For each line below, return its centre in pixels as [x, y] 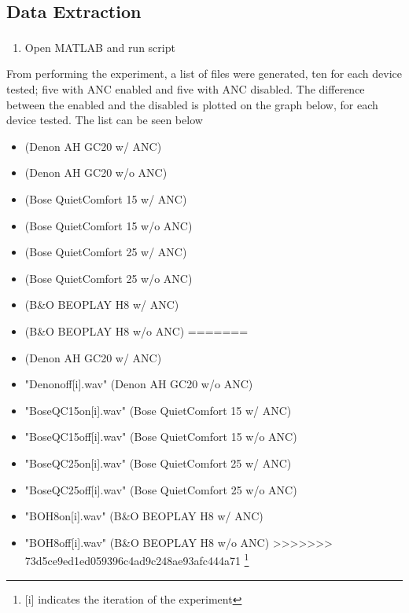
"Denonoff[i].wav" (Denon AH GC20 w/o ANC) [139, 384]
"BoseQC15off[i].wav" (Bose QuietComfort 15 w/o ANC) [161, 437]
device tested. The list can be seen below [105, 120]
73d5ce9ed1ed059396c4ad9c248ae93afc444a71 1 [137, 559]
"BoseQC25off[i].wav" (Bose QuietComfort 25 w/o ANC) [161, 489]
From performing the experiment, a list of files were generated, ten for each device [204, 73]
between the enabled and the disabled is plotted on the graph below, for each [192, 104]
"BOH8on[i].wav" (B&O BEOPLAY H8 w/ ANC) [144, 516]
